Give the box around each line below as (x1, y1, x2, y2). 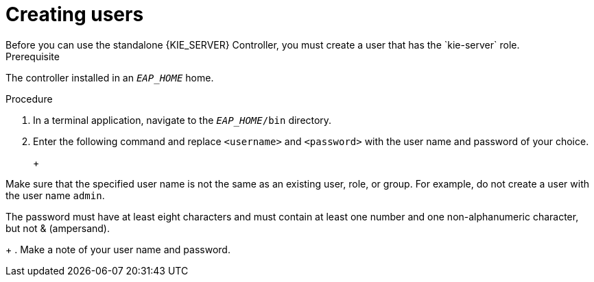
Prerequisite (5, 50, 60, 62)
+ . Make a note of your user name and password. (5, 243, 230, 255)
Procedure (5, 92, 53, 105)
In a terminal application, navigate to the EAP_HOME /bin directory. (33, 114, 332, 126)
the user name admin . (5, 189, 105, 201)
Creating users (5, 3, 144, 26)
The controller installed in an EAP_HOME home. (5, 71, 214, 84)
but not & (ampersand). (5, 222, 110, 234)
